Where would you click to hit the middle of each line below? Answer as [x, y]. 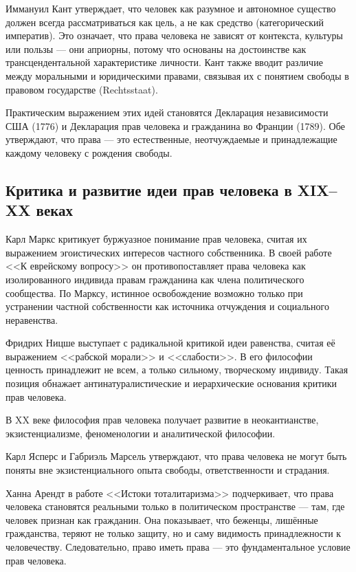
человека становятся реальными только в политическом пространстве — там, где [175, 506]
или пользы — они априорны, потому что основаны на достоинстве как [156, 48]
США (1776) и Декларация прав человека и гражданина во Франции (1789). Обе [175, 125]
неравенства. [32, 319]
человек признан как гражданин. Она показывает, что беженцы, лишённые [162, 519]
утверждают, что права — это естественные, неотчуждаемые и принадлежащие [171, 139]
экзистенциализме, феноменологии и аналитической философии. [141, 433]
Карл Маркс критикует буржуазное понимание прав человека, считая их [156, 239]
